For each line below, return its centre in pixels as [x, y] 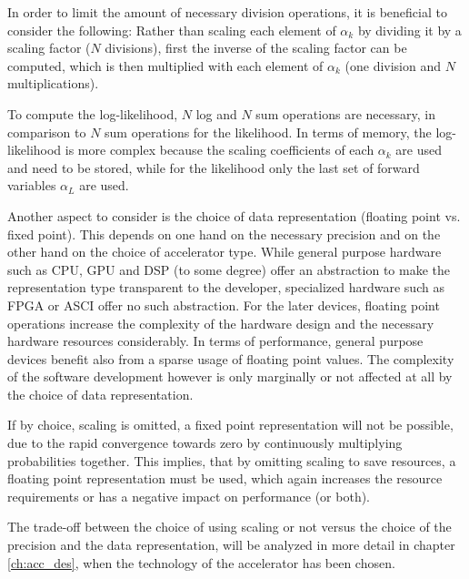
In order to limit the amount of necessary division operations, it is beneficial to [227, 12]
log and [216, 113]
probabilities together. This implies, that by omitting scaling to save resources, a [232, 460]
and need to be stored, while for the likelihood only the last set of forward [214, 167]
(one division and [393, 65]
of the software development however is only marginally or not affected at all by [230, 376]
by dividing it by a [409, 30]
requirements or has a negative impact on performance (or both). [189, 496]
